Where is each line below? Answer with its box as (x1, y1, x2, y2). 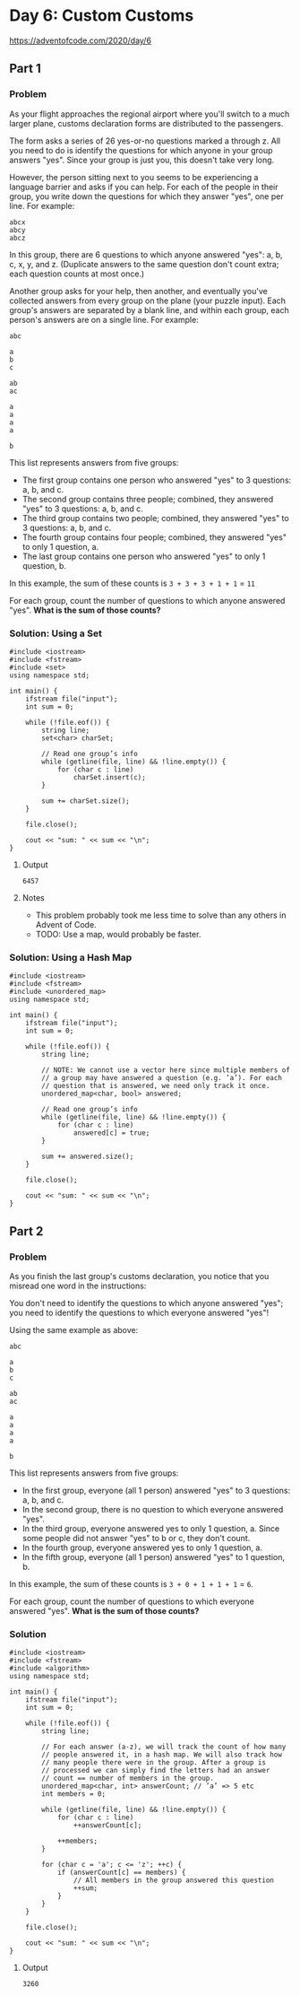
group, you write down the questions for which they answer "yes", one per (9, 190, 284, 202)
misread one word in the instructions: (9, 1280, 147, 1291)
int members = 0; (41, 1790, 106, 1799)
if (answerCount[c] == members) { (56, 1868, 186, 1878)
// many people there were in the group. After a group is (41, 1758, 267, 1767)
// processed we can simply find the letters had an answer (41, 1766, 270, 1775)
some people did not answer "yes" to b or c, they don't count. (21, 1532, 251, 1543)
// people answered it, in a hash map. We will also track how (41, 1750, 282, 1759)
